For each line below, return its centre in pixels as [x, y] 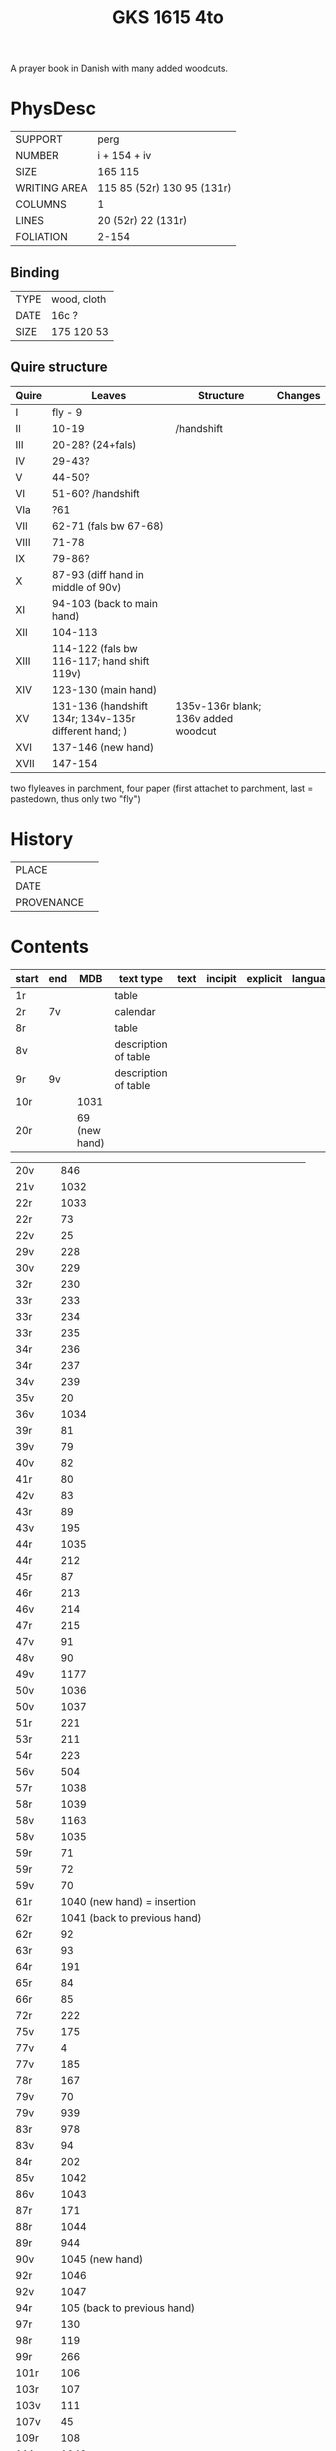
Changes [298, 395]
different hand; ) [89, 731]
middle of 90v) [86, 587]
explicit [264, 978]
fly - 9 [67, 412]
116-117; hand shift [100, 661]
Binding [35, 272]
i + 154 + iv [124, 156]
